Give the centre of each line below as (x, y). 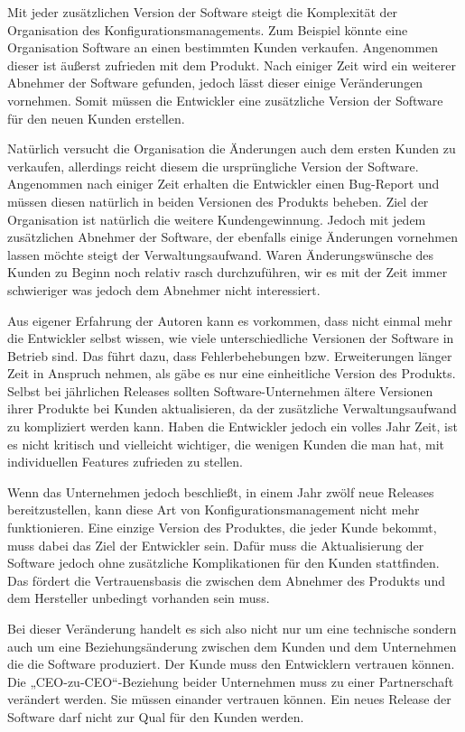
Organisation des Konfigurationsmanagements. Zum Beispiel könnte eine (208, 29)
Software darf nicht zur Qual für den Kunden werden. (156, 716)
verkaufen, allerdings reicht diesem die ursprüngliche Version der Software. (213, 166)
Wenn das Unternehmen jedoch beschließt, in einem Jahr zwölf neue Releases (221, 491)
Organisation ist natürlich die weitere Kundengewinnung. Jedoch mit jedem (217, 219)
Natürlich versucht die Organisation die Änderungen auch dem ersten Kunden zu (232, 148)
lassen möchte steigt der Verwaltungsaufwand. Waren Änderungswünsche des (221, 254)
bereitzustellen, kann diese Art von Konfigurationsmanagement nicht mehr (214, 510)
